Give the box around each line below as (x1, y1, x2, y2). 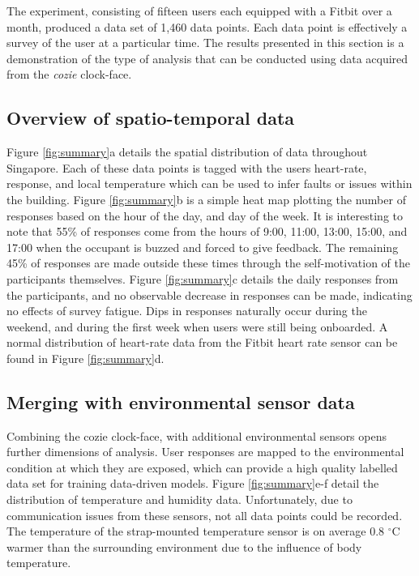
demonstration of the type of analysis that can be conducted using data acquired (6, 49, 408, 66)
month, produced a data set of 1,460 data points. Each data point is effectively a (6, 18, 408, 35)
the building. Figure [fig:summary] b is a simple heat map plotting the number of (6, 190, 406, 207)
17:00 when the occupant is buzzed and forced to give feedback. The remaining (6, 238, 399, 255)
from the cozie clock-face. (6, 66, 132, 83)
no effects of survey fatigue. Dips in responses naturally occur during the (6, 302, 367, 319)
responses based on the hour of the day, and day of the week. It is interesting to (6, 207, 404, 224)
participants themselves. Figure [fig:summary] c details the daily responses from (6, 270, 399, 287)
